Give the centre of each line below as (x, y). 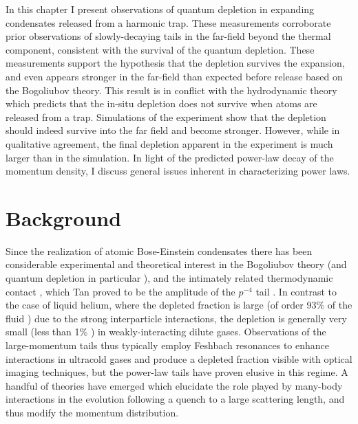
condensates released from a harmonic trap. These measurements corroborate (168, 22)
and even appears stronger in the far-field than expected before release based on (174, 76)
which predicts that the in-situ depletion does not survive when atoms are (161, 103)
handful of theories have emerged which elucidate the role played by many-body (174, 385)
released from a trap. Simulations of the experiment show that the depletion (166, 116)
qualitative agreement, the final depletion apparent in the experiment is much (169, 143)
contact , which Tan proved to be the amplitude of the (120, 291)
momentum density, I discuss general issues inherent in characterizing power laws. (178, 171)
